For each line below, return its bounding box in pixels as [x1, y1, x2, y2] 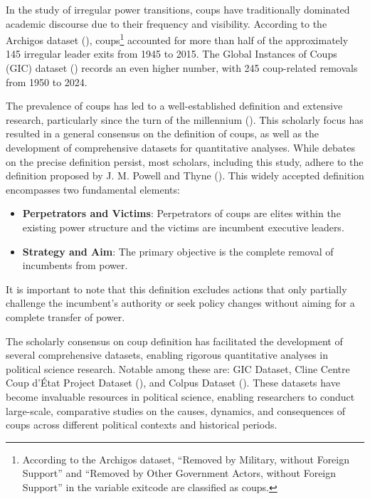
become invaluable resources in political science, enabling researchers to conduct [6, 389, 355, 404]
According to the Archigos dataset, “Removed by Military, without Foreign [22, 451, 350, 466]
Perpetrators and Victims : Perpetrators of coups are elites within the [22, 206, 341, 221]
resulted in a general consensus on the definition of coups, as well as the [6, 126, 319, 141]
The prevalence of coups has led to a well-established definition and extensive [6, 98, 343, 113]
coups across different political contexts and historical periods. [6, 417, 277, 432]
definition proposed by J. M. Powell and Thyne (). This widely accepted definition [6, 168, 364, 183]
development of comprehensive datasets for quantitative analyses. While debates [6, 140, 355, 154]
